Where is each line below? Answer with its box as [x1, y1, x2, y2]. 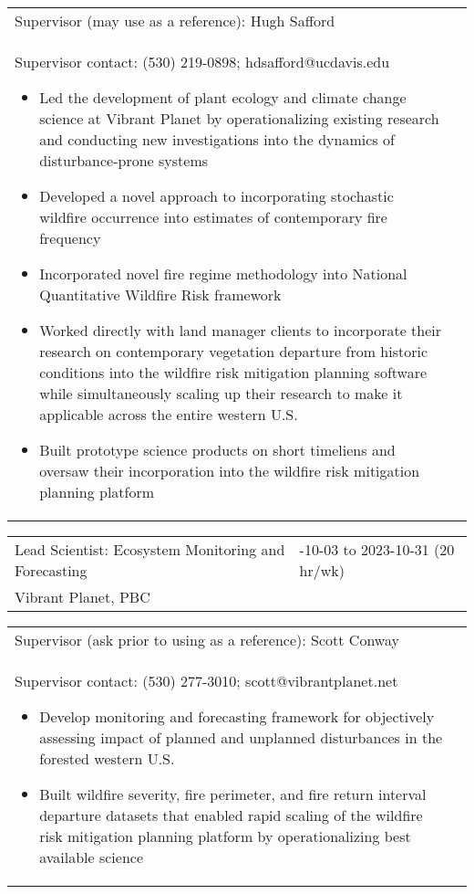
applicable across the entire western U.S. [39, 404, 298, 425]
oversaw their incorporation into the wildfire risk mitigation [39, 460, 420, 481]
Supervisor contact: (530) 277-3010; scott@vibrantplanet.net [15, 670, 398, 691]
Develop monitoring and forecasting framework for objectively [39, 706, 435, 727]
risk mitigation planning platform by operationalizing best [39, 826, 411, 847]
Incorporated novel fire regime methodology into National [39, 263, 407, 284]
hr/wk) [299, 560, 345, 581]
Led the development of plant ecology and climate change [39, 87, 407, 108]
